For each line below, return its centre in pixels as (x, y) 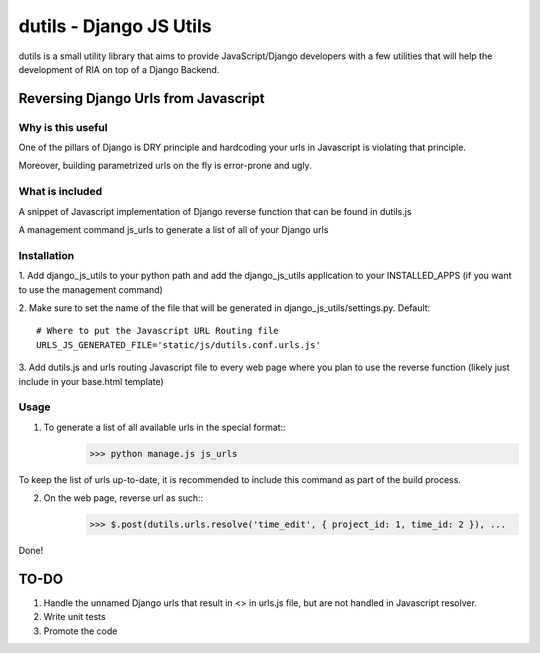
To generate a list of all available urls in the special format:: (164, 427)
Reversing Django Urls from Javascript (141, 98)
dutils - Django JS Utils (115, 26)
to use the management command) (91, 289)
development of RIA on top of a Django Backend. (119, 69)
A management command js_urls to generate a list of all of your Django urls (173, 230)
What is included (60, 192)
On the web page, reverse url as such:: (123, 498)
